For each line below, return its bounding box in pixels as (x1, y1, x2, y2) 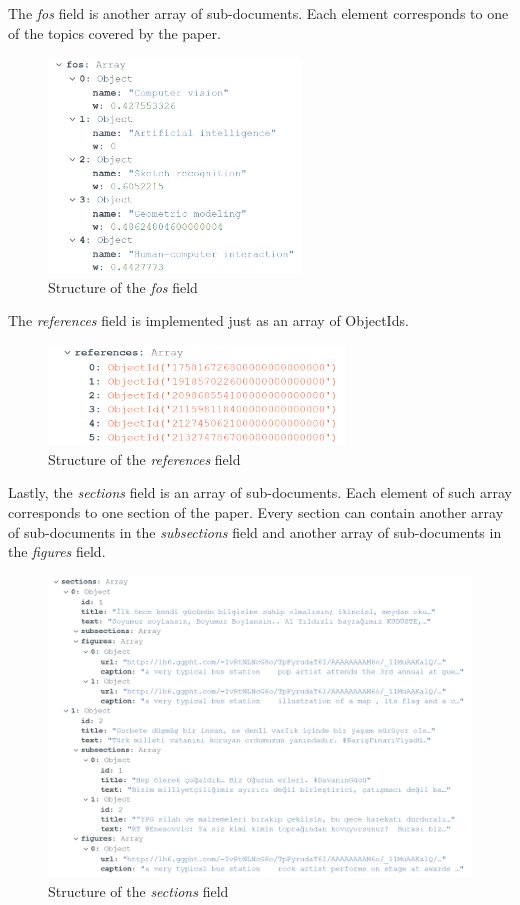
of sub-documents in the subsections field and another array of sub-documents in (8, 521, 502, 542)
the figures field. (8, 541, 106, 562)
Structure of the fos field (48, 276, 198, 297)
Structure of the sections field (48, 880, 229, 901)
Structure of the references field (48, 448, 241, 469)
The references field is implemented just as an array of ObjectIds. (8, 310, 409, 331)
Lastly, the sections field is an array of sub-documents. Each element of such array (8, 482, 512, 503)
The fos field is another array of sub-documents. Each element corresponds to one (8, 3, 509, 23)
